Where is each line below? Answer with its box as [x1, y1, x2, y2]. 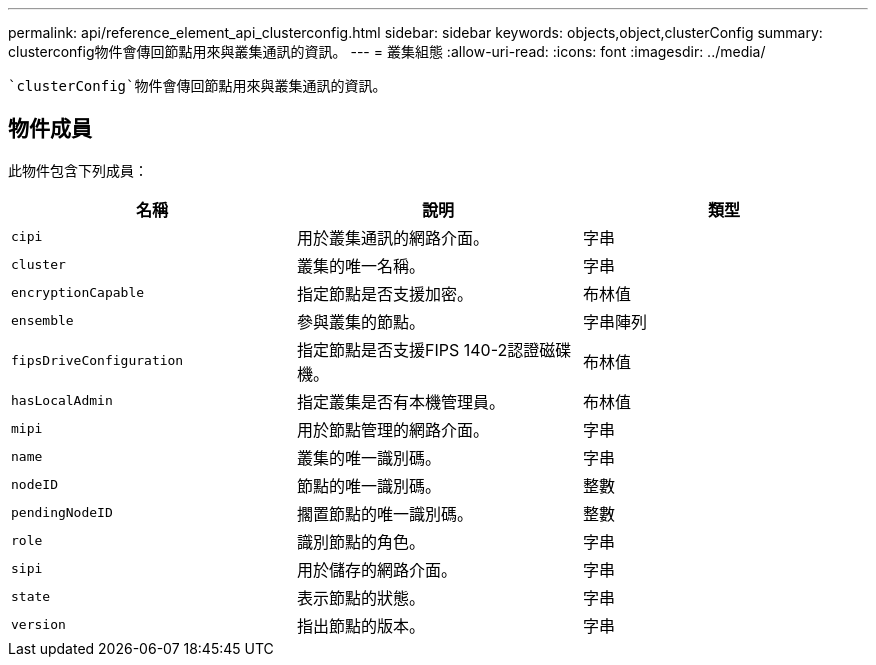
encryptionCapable [11, 285, 145, 301]
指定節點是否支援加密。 [296, 283, 473, 304]
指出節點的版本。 [296, 615, 425, 636]
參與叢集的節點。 [296, 311, 425, 332]
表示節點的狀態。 [296, 587, 425, 608]
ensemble [11, 313, 74, 329]
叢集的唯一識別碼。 [296, 447, 441, 468]
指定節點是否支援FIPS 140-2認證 [296, 339, 540, 360]
